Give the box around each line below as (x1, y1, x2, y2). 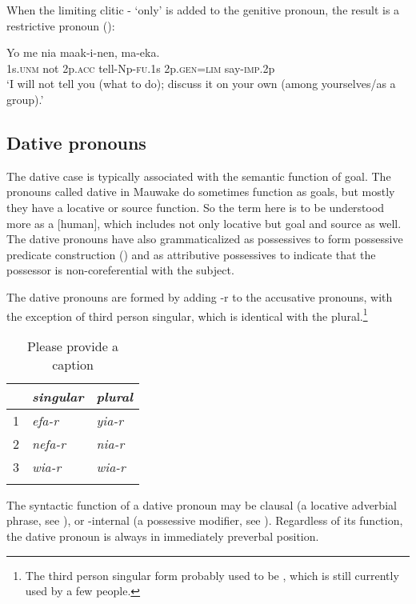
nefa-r (32, 434, 66, 453)
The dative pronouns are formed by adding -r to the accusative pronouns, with (6, 288, 393, 305)
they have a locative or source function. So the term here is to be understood (6, 198, 385, 215)
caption (52, 354, 94, 374)
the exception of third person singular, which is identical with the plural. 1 (6, 305, 368, 324)
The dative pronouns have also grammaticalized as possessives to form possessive (6, 230, 403, 247)
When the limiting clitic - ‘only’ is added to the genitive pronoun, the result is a (6, 2, 400, 18)
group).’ (6, 90, 44, 107)
